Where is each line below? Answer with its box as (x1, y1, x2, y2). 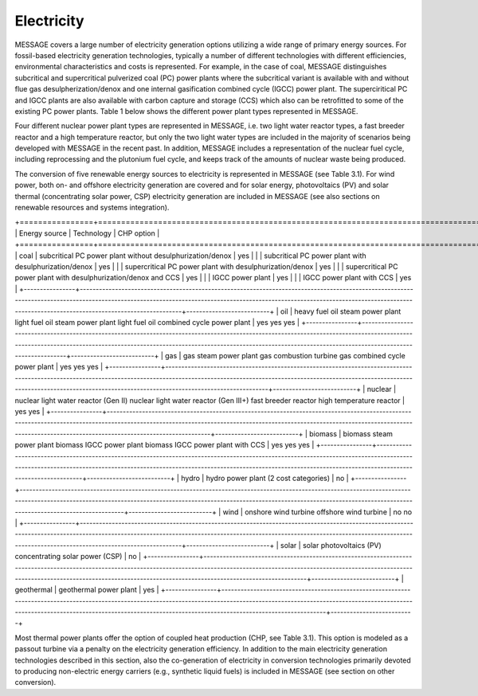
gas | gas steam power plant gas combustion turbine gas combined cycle (164, 351, 406, 361)
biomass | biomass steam (309, 428, 394, 438)
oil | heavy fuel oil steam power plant (280, 307, 402, 316)
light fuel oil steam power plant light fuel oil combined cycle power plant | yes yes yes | (14, 317, 300, 326)
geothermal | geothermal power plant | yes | (14, 585, 159, 595)
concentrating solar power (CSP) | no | (14, 552, 142, 561)
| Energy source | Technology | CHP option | (14, 228, 160, 238)
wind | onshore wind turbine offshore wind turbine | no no (222, 506, 413, 517)
